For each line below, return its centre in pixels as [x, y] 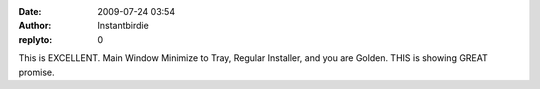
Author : [35, 26]
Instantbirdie [123, 26]
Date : [30, 11]
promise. [36, 72]
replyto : [35, 39]
